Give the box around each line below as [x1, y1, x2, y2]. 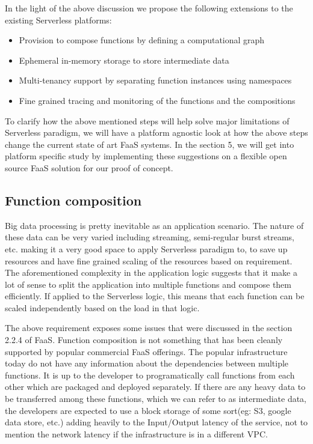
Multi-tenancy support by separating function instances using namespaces [19, 74, 292, 87]
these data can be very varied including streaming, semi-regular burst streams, [5, 231, 294, 243]
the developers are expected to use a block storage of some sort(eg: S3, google [5, 404, 291, 416]
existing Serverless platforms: [5, 13, 112, 26]
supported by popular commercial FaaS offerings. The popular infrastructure [5, 345, 288, 357]
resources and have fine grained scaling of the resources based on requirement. [5, 254, 293, 267]
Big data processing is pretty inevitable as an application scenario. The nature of [5, 219, 304, 231]
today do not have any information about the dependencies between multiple [5, 357, 289, 369]
